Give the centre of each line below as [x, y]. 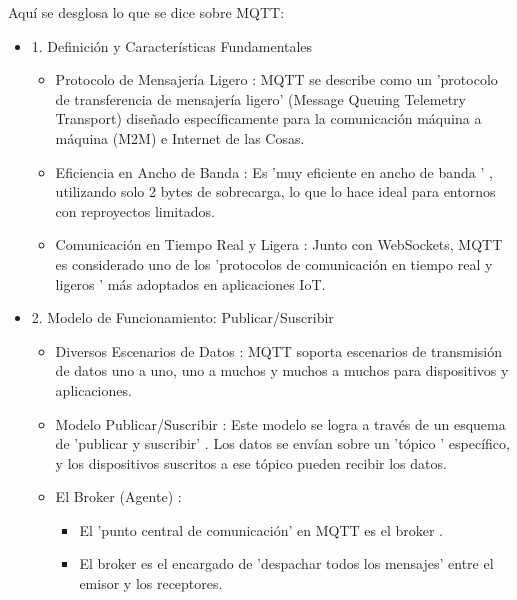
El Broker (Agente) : [118, 496]
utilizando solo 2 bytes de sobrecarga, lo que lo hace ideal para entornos [275, 191]
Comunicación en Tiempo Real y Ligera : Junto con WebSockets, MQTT [279, 244]
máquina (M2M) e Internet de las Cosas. [180, 137]
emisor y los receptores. [151, 583]
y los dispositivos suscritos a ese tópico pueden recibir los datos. [251, 462]
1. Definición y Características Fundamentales [172, 45]
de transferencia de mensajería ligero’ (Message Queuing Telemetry [260, 98]
